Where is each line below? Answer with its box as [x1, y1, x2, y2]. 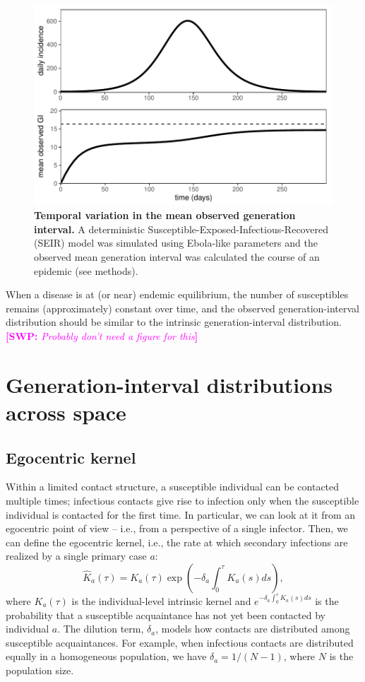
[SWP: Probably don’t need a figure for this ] [6, 329, 198, 343]
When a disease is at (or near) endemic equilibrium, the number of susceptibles [6, 287, 349, 302]
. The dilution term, [57, 621, 144, 636]
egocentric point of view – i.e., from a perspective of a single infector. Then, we [6, 521, 348, 536]
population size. [6, 662, 74, 677]
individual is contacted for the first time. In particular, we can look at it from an [6, 507, 356, 522]
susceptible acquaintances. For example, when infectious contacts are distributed [6, 635, 354, 649]
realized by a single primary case [6, 548, 147, 563]
